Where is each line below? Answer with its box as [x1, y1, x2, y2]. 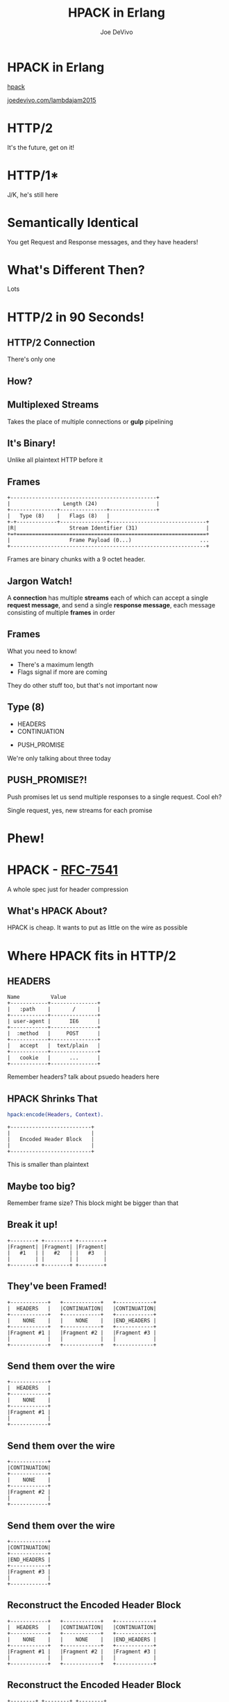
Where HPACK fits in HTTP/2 [7, 947, 177, 963]
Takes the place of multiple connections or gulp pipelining [7, 417, 173, 426]
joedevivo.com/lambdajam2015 [7, 96, 96, 104]
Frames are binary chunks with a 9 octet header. [7, 555, 146, 564]
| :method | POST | [7, 1030, 101, 1037]
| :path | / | [7, 1006, 101, 1013]
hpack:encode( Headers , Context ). [7, 1111, 104, 1118]
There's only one [7, 355, 56, 364]
